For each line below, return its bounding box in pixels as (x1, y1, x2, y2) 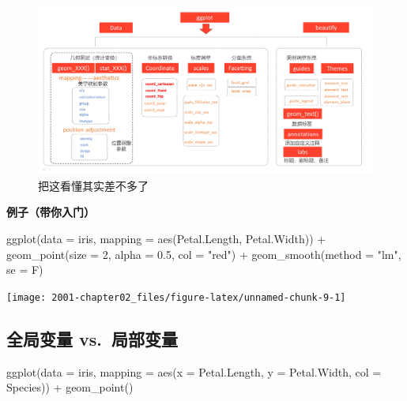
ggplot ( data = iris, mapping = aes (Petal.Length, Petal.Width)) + (6, 230, 326, 247)
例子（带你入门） (6, 204, 95, 220)
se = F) (6, 261, 43, 278)
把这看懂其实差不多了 (38, 177, 149, 193)
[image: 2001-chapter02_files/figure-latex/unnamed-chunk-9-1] (6, 291, 346, 303)
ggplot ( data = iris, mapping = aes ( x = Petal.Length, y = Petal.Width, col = (6, 363, 382, 380)
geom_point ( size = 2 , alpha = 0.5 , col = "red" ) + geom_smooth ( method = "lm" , (6, 245, 401, 262)
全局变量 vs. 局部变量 (6, 326, 179, 350)
